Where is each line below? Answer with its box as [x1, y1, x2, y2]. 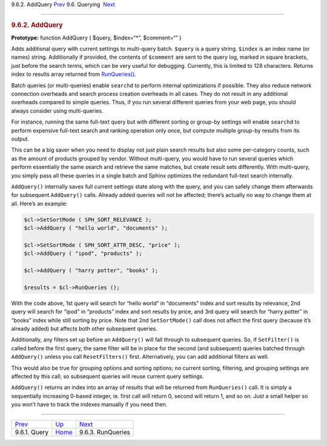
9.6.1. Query [15, 428, 48, 436]
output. [11, 135, 30, 142]
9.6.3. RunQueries [79, 428, 130, 436]
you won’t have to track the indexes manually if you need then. [11, 401, 168, 408]
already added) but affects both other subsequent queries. [11, 325, 157, 332]
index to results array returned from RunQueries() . [11, 70, 136, 78]
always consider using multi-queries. [11, 107, 104, 115]
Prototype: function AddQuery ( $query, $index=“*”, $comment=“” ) [11, 34, 182, 41]
